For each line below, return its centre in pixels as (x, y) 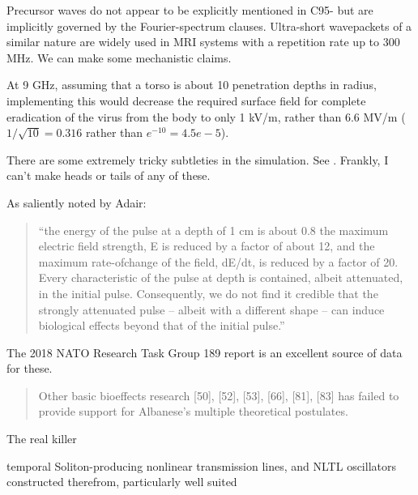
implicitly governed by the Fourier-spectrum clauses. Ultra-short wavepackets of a (209, 26)
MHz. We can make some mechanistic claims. (119, 57)
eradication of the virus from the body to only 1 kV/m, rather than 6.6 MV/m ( (206, 116)
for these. (30, 368)
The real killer (42, 439)
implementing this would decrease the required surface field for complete (186, 100)
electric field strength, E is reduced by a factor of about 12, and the (207, 246)
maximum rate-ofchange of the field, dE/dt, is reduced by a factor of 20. (218, 261)
